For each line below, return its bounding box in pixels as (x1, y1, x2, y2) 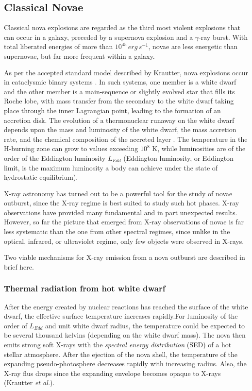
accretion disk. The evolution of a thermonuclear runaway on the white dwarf (4, 115, 235, 125)
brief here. (4, 261, 34, 272)
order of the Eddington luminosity (4, 153, 106, 163)
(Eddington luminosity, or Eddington (123, 153, 234, 163)
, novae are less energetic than (148, 41, 238, 51)
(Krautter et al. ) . (4, 377, 55, 388)
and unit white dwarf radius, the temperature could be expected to (45, 320, 245, 330)
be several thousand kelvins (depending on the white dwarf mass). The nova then (4, 330, 246, 340)
